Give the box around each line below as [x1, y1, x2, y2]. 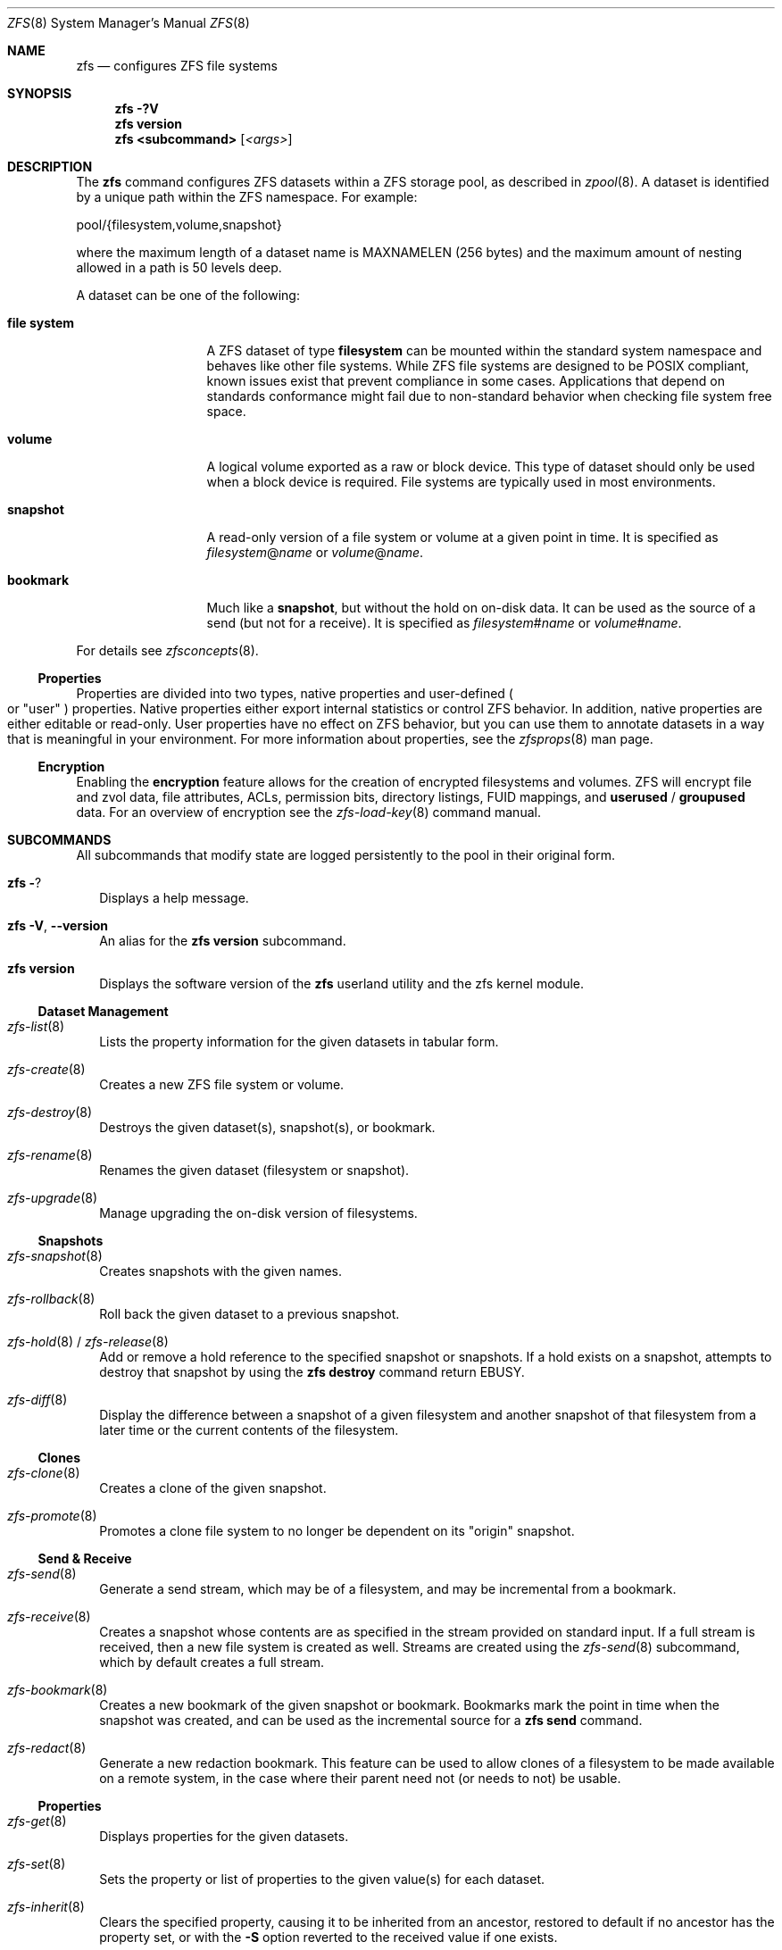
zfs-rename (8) [7, 1147, 93, 1162]
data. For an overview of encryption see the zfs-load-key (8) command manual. [76, 804, 541, 820]
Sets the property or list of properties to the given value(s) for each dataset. [99, 1871, 545, 1887]
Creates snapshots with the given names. [99, 1263, 342, 1279]
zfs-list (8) [7, 1019, 65, 1034]
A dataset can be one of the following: [76, 287, 300, 303]
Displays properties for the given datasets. [99, 1829, 349, 1844]
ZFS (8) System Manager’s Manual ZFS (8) [7, 15, 250, 30]
